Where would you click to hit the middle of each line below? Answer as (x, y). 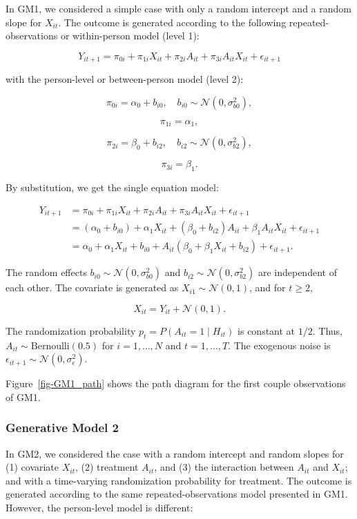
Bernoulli (50, 346)
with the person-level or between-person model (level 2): (125, 79)
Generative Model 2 (62, 428)
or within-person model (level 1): (130, 36)
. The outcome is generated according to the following (172, 22)
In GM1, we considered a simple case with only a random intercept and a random (178, 8)
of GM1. (23, 396)
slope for (24, 22)
